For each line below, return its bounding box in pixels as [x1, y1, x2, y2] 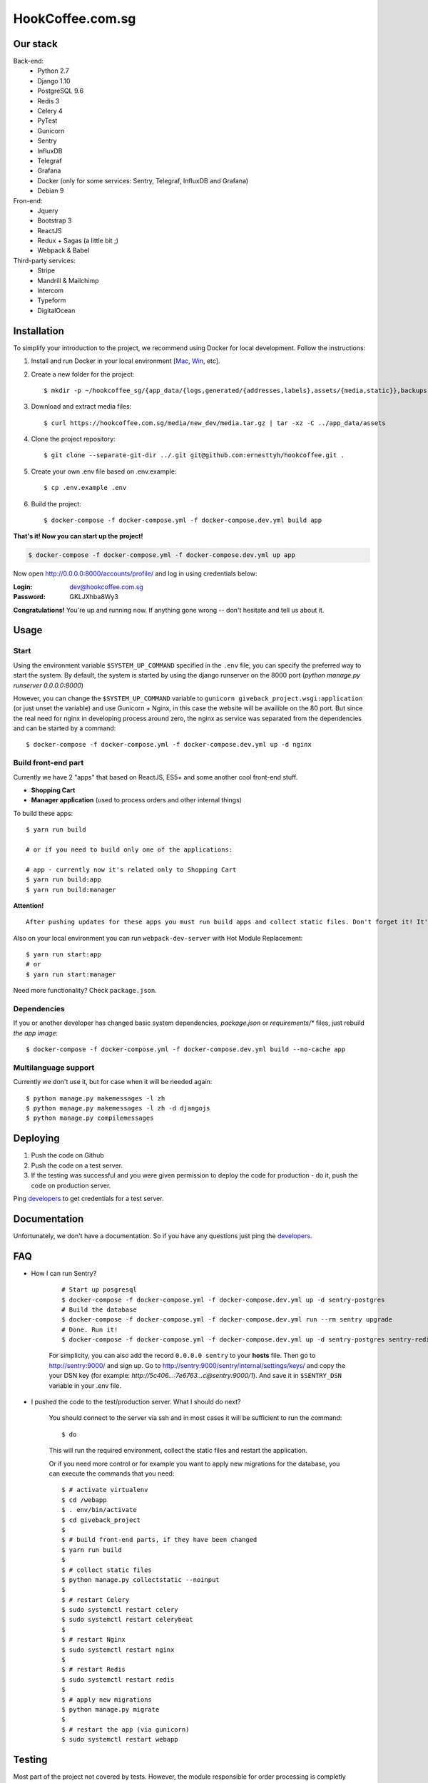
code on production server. [31, 1181, 111, 1190]
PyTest [37, 116, 58, 125]
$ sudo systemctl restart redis [61, 1675, 175, 1683]
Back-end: [13, 57, 44, 66]
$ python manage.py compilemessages [26, 1114, 154, 1123]
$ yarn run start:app [26, 951, 101, 959]
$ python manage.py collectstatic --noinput [61, 1575, 220, 1583]
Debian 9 [37, 186, 64, 195]
